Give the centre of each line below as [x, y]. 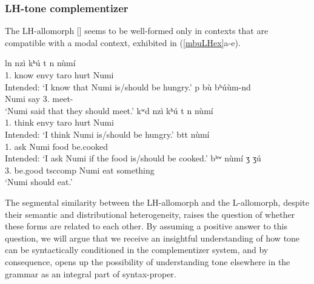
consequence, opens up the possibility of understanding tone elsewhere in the [148, 261]
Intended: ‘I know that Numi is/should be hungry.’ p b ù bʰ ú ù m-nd [128, 86]
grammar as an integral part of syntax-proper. [91, 273]
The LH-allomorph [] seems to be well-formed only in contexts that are [137, 31]
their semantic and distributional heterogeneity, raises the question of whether [150, 214]
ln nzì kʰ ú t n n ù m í [40, 63]
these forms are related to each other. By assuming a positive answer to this [146, 226]
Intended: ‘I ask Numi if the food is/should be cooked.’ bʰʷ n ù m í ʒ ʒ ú [133, 158]
